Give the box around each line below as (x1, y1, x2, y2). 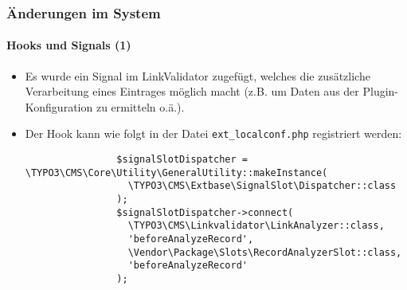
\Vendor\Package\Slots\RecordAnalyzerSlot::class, (127, 246, 402, 258)
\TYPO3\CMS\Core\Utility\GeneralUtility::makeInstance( (25, 167, 328, 178)
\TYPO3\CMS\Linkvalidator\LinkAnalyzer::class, (127, 220, 385, 232)
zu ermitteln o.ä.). (96, 98, 185, 115)
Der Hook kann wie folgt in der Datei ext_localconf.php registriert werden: (25, 125, 402, 142)
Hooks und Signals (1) (6, 37, 131, 53)
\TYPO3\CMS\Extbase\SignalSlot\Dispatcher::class (127, 180, 397, 192)
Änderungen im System (6, 2, 161, 22)
